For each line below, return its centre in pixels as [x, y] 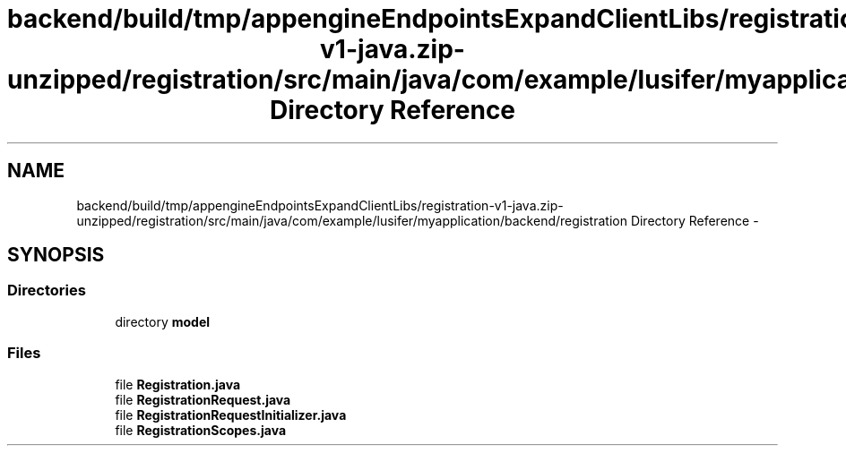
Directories [47, 291]
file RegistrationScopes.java [201, 430]
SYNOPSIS [56, 255]
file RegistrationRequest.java [203, 399]
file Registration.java [178, 384]
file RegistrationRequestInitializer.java [231, 415]
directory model [163, 321]
